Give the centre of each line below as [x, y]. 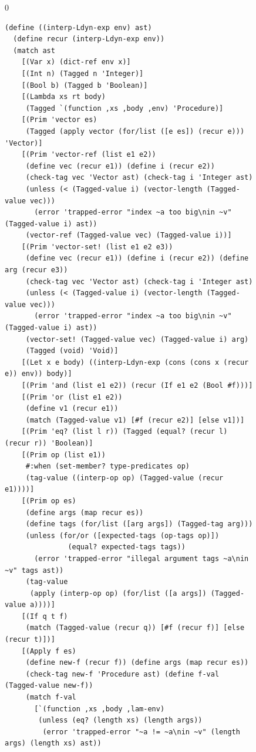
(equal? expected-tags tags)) [127, 547]
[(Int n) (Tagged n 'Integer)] [82, 73]
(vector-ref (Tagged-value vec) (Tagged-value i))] [129, 235]
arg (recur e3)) [36, 270]
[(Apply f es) [49, 651]
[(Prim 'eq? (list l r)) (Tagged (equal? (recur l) [124, 432]
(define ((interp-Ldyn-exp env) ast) [78, 27]
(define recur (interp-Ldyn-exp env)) [89, 39]
